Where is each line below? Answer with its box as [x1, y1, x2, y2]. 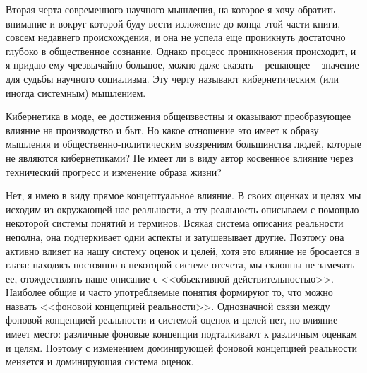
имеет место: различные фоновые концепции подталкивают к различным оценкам [6, 326, 357, 341]
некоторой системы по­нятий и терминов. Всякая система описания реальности [6, 215, 344, 230]
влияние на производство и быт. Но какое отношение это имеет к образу [6, 122, 319, 137]
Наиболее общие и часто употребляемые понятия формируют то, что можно [6, 285, 333, 300]
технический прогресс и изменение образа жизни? [6, 164, 222, 179]
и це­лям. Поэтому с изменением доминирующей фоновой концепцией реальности [6, 340, 358, 355]
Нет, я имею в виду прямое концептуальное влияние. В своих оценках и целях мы [6, 188, 361, 203]
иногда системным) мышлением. [6, 85, 146, 100]
